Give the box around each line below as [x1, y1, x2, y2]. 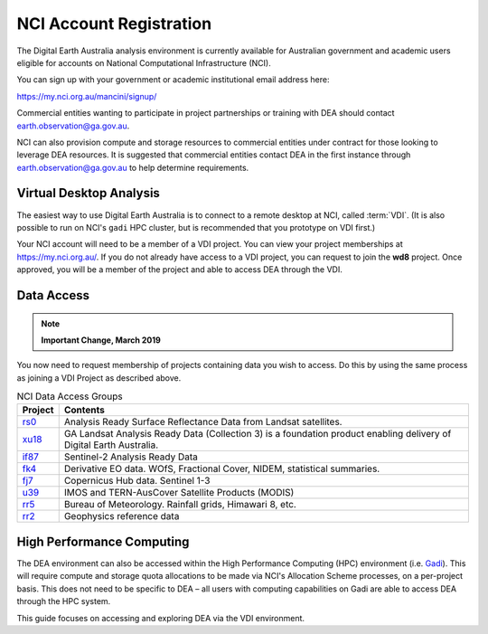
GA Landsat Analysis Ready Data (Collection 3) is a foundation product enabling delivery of [63, 428, 452, 440]
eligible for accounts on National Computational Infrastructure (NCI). [16, 57, 271, 68]
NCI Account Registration [16, 14, 212, 33]
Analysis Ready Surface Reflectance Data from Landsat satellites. [63, 416, 343, 429]
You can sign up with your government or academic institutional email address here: [16, 74, 330, 85]
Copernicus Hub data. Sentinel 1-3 [63, 475, 211, 487]
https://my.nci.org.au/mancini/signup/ [16, 90, 157, 101]
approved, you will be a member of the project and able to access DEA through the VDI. [16, 264, 343, 275]
